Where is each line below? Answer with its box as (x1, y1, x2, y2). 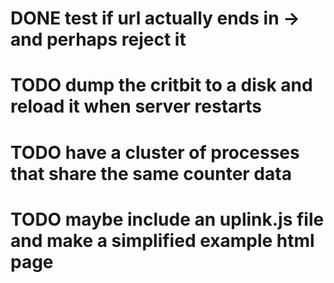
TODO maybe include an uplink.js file (10, 208, 325, 231)
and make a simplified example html (10, 229, 315, 252)
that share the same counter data (10, 162, 292, 185)
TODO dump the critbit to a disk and (10, 74, 313, 97)
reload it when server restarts (10, 95, 263, 118)
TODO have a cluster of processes (10, 141, 300, 164)
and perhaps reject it (10, 28, 187, 51)
